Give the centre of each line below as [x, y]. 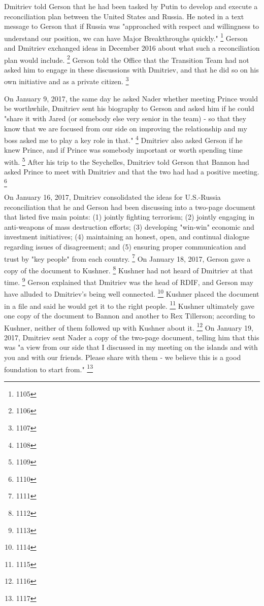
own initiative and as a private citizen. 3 [67, 81]
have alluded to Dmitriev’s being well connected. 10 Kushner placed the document [132, 293]
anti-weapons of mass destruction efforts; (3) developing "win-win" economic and [129, 226]
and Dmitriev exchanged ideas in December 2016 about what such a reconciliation [132, 48]
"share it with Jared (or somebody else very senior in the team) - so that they [125, 118]
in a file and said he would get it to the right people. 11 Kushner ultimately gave [129, 305]
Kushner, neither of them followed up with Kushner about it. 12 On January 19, [129, 327]
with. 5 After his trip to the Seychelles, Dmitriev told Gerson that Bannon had [127, 161]
